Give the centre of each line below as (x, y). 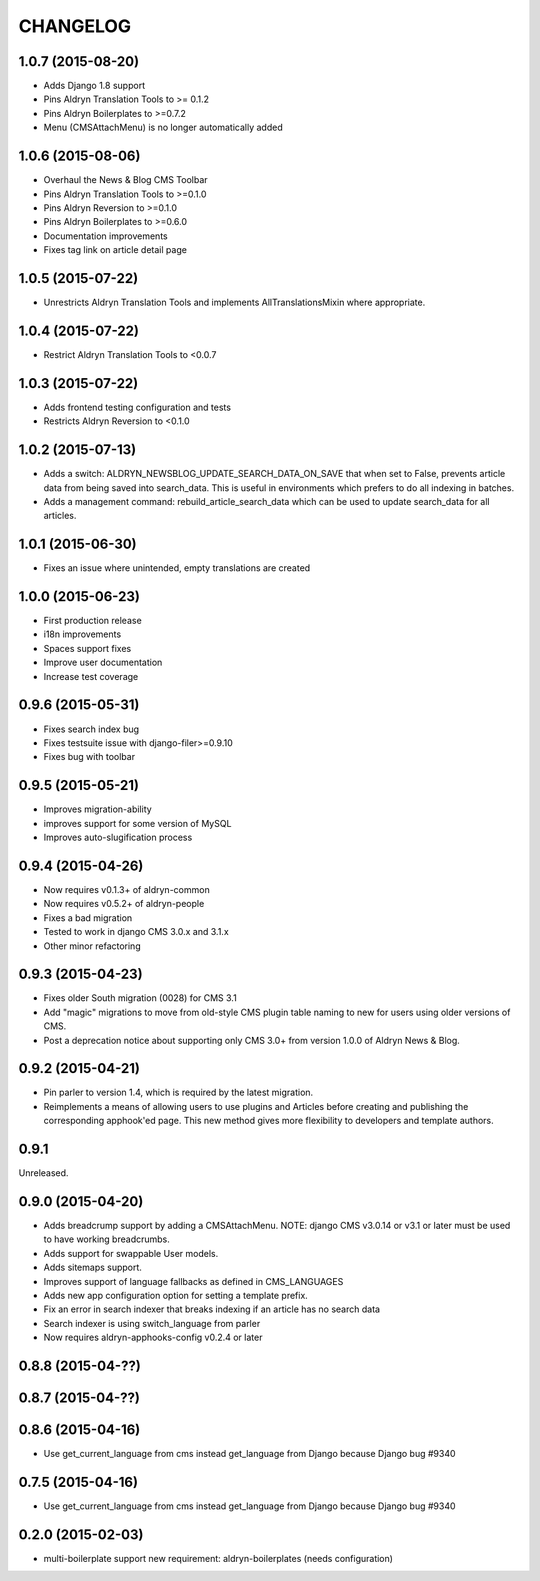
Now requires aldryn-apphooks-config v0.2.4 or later (153, 1337)
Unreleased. (43, 1173)
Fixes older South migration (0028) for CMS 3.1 (140, 998)
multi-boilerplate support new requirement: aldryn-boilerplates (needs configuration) (218, 1558)
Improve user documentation (103, 662)
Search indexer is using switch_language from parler (152, 1323)
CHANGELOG (75, 26)
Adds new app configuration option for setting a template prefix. (176, 1296)
